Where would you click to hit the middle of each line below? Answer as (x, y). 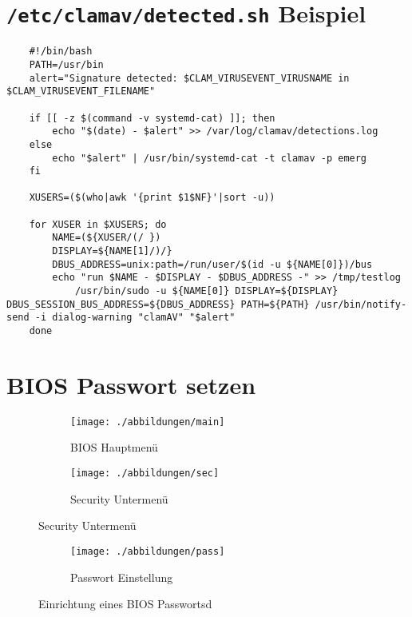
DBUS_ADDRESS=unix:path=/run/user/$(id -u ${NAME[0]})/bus (212, 264)
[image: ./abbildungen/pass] (148, 551)
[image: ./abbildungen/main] (148, 422)
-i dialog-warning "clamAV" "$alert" (135, 318)
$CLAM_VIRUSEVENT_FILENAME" (81, 92)
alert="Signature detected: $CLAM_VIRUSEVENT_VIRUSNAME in (189, 78)
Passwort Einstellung (122, 577)
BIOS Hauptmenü (114, 447)
